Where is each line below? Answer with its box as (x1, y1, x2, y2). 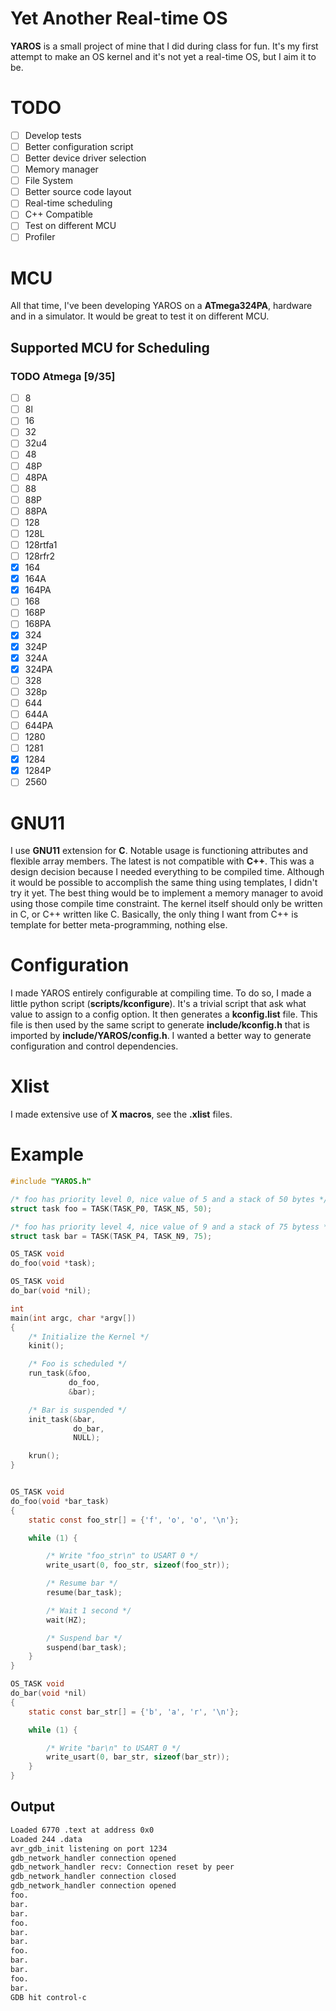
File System (24, 175, 74, 187)
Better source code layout (24, 186, 132, 198)
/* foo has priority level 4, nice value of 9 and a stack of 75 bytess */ (10, 1222, 333, 1232)
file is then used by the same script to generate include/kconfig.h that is (10, 1019, 310, 1031)
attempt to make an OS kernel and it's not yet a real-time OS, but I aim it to (10, 50, 317, 62)
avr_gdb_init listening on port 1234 (10, 1843, 168, 1854)
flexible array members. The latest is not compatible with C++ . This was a (10, 855, 315, 867)
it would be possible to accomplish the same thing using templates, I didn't (10, 877, 318, 889)
